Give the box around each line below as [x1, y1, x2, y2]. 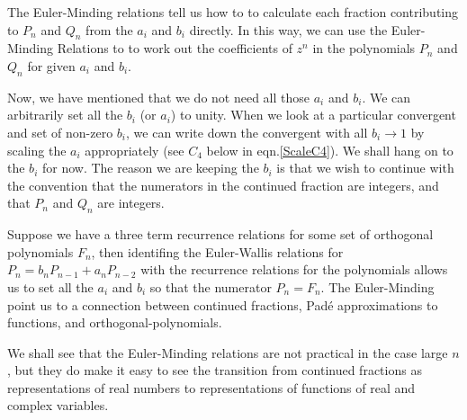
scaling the [7, 140, 67, 159]
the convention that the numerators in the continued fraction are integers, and [7, 175, 439, 194]
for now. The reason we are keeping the [41, 158, 259, 177]
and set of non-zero [7, 122, 113, 141]
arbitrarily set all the [7, 105, 123, 124]
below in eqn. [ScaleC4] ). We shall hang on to [206, 140, 454, 159]
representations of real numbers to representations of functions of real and [7, 378, 416, 397]
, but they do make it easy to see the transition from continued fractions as [7, 361, 422, 380]
